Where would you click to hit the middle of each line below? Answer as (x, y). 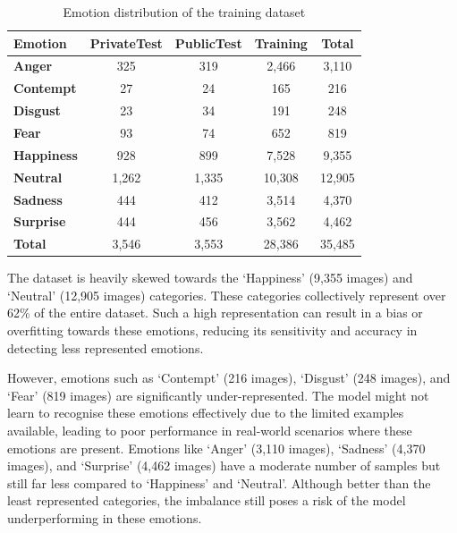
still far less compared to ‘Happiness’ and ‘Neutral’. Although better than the (219, 482)
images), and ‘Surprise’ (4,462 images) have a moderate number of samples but (224, 465)
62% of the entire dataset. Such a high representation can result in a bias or (215, 313)
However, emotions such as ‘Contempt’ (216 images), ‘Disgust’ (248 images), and (229, 378)
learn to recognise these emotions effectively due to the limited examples (206, 413)
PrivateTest (126, 42)
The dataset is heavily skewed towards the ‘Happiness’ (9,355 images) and (210, 278)
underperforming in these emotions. (105, 518)
